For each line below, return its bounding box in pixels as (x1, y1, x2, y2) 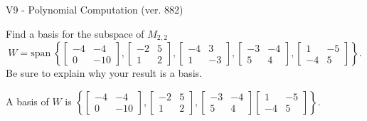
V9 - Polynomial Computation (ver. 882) (6, 2, 183, 16)
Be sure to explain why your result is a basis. (6, 65, 203, 80)
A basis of (6, 93, 49, 108)
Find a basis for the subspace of (6, 26, 144, 41)
